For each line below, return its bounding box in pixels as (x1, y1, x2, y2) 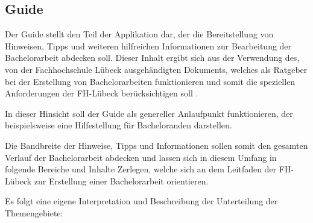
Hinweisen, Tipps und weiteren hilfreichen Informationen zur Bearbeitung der (5, 39, 292, 52)
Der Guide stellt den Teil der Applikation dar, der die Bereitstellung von (5, 28, 274, 40)
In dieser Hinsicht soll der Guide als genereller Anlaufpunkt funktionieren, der (5, 107, 293, 119)
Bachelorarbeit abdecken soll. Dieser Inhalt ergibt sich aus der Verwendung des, (5, 51, 300, 64)
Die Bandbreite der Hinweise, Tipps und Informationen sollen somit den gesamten (5, 139, 308, 151)
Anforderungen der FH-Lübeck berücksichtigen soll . (5, 87, 198, 99)
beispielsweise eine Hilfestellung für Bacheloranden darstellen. (5, 119, 232, 131)
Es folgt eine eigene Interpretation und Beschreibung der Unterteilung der (5, 195, 278, 207)
